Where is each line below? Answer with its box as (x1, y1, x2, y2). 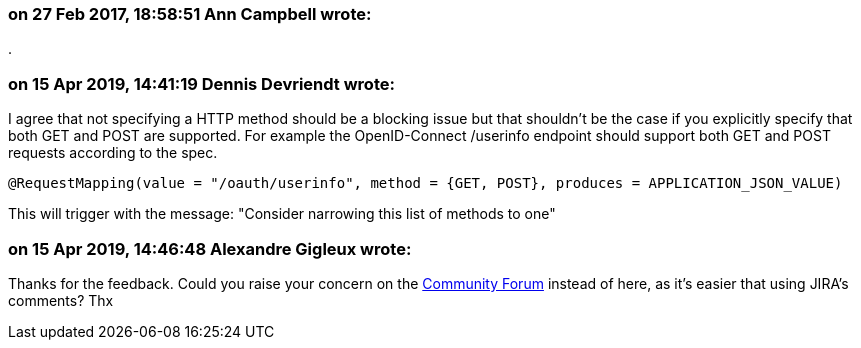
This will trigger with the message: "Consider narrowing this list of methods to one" (8, 205, 556, 223)
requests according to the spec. (8, 144, 218, 162)
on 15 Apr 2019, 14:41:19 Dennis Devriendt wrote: (8, 73, 395, 94)
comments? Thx (8, 291, 114, 309)
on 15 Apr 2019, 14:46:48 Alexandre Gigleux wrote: (8, 238, 412, 259)
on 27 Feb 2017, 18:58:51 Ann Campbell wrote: (8, 4, 372, 24)
